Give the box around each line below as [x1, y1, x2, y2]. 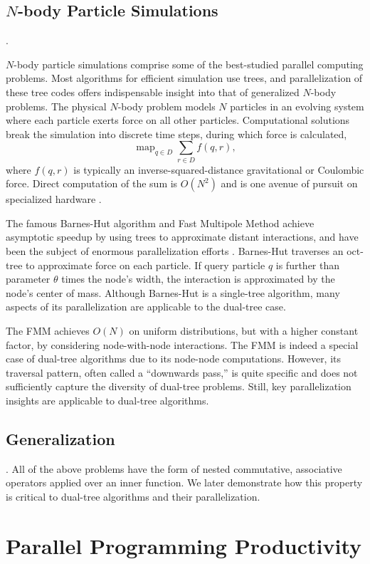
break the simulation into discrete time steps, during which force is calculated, [6, 126, 347, 141]
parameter [6, 271, 51, 286]
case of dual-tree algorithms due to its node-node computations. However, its [6, 351, 342, 366]
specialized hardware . [6, 192, 102, 207]
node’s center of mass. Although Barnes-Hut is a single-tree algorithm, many [6, 285, 340, 300]
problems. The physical [6, 98, 107, 113]
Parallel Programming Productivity [6, 531, 362, 560]
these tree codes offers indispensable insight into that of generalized [6, 84, 300, 99]
